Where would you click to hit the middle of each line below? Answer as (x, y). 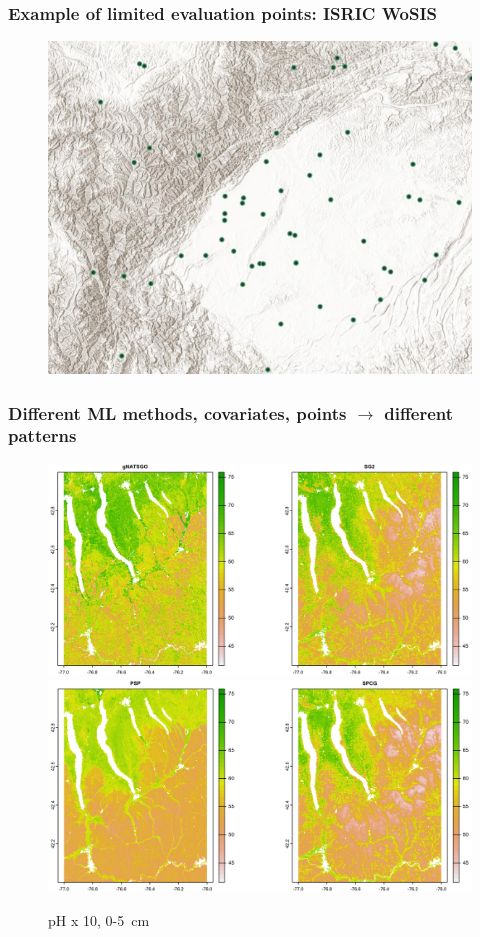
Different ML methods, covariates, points (177, 412)
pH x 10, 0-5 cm (99, 919)
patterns (42, 435)
